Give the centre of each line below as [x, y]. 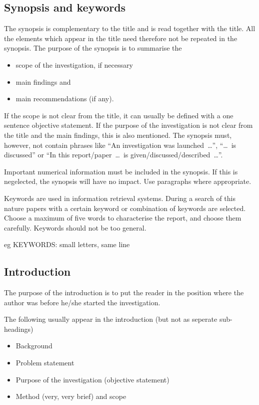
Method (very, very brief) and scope [71, 396]
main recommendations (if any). [65, 98]
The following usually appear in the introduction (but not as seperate [111, 319]
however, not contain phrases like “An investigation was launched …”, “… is [120, 145]
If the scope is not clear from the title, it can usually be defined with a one [119, 115]
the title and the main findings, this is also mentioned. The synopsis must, [118, 135]
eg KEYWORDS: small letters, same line [67, 244]
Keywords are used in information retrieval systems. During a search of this [120, 198]
